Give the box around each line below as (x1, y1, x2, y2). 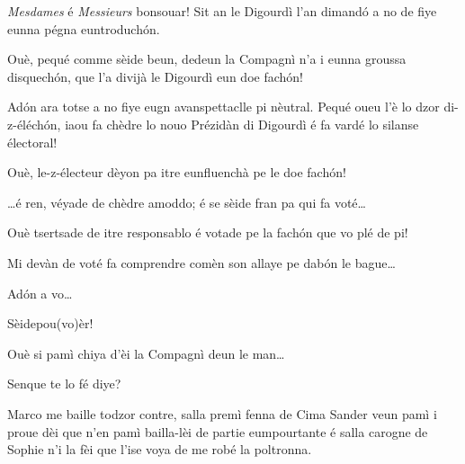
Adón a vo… (7, 283, 73, 302)
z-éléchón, (7, 114, 61, 133)
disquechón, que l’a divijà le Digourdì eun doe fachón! (7, 67, 303, 85)
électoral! (7, 132, 58, 151)
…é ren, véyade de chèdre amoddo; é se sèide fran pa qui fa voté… (7, 192, 366, 211)
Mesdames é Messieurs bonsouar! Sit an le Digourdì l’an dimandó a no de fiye (7, 2, 437, 20)
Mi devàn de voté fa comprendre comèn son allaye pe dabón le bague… (7, 253, 396, 272)
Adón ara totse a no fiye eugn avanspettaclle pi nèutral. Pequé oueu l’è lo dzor (7, 97, 440, 116)
